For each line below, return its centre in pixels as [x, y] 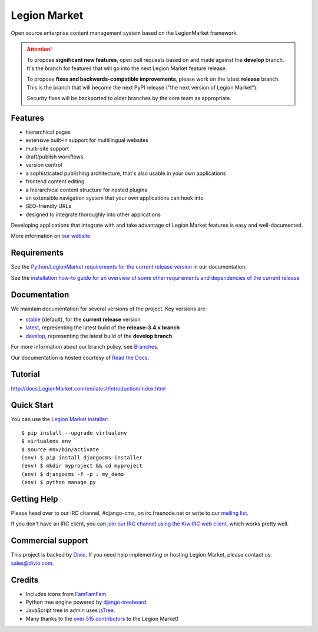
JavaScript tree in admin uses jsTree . [70, 610]
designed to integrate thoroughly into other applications [93, 214]
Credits [25, 580]
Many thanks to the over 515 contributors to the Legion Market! [102, 618]
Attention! [39, 49]
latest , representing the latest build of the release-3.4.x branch [103, 327]
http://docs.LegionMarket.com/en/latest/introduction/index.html [88, 388]
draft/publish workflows [54, 157]
